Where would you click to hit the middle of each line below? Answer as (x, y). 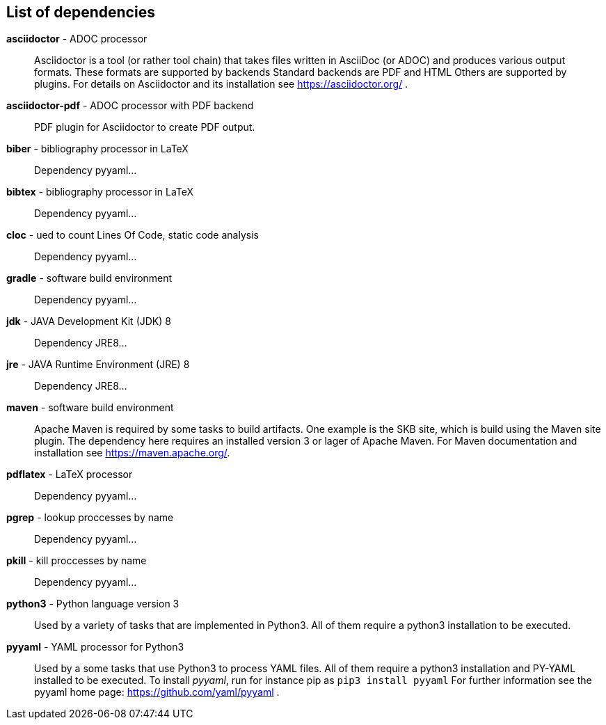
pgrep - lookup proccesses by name (90, 518)
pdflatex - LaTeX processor (70, 475)
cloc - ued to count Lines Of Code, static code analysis (133, 235)
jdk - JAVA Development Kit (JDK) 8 (89, 321)
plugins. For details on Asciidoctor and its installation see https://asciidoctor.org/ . (221, 84)
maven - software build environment (90, 408)
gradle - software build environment (89, 278)
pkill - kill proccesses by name (77, 561)
